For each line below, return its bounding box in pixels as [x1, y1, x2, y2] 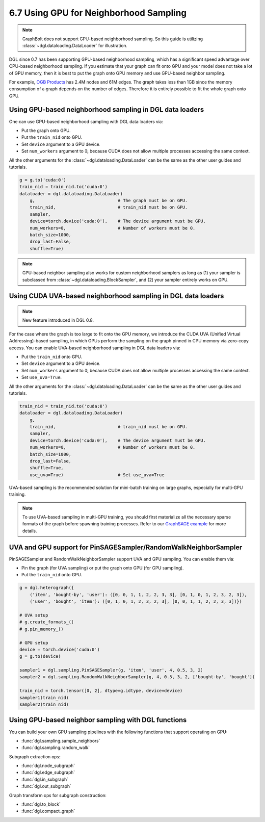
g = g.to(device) [19, 654, 61, 659]
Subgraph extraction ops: [9, 753, 61, 760]
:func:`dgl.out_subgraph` [21, 783, 71, 789]
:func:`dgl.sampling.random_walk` [21, 745, 90, 750]
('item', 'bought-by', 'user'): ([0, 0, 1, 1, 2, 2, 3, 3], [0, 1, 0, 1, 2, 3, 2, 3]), [29, 591, 247, 597]
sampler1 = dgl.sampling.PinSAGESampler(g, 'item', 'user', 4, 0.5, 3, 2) [19, 668, 204, 673]
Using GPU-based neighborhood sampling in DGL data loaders [9, 105, 204, 114]
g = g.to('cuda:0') [19, 177, 66, 182]
